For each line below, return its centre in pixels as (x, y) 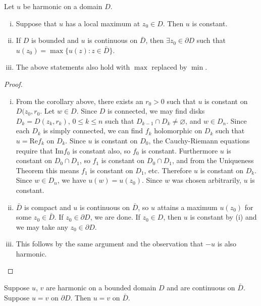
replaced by (169, 67)
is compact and (48, 207)
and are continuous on (201, 288)
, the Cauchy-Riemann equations (199, 140)
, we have (72, 180)
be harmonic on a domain (63, 6)
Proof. (13, 84)
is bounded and (55, 40)
